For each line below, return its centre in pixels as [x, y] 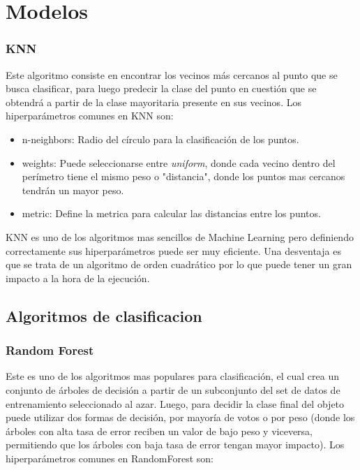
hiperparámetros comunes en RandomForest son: [110, 458]
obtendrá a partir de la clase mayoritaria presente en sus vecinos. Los [153, 102]
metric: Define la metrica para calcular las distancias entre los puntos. [171, 213]
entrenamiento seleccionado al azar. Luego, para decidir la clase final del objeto [175, 403]
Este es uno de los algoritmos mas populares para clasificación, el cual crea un [173, 376]
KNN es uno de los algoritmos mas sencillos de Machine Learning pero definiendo [180, 236]
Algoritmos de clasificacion [104, 315]
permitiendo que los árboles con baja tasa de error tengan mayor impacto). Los [175, 445]
